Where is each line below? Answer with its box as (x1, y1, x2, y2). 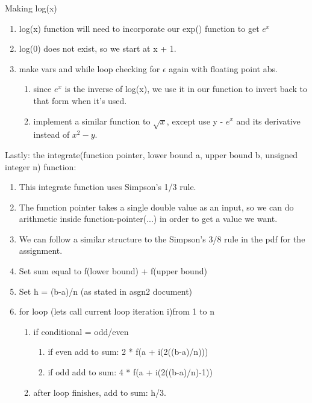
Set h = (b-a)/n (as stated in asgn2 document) (19, 285, 193, 297)
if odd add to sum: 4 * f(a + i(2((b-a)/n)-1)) (48, 366, 213, 378)
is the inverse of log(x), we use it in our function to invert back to (64, 82, 307, 95)
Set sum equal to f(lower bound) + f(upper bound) (19, 265, 207, 277)
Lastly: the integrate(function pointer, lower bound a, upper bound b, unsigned (5, 148, 298, 161)
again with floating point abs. (169, 62, 278, 75)
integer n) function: (5, 160, 76, 173)
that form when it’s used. (33, 94, 127, 106)
